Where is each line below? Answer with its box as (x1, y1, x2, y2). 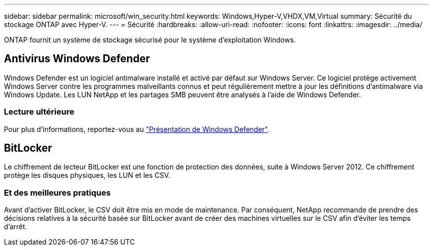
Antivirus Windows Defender (4, 52, 150, 65)
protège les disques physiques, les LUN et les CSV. (4, 171, 171, 180)
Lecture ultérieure (4, 107, 75, 117)
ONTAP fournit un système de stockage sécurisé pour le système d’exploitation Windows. (4, 36, 296, 44)
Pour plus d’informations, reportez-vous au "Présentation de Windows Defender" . (4, 125, 269, 133)
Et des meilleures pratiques (4, 187, 111, 198)
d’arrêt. (4, 222, 27, 231)
